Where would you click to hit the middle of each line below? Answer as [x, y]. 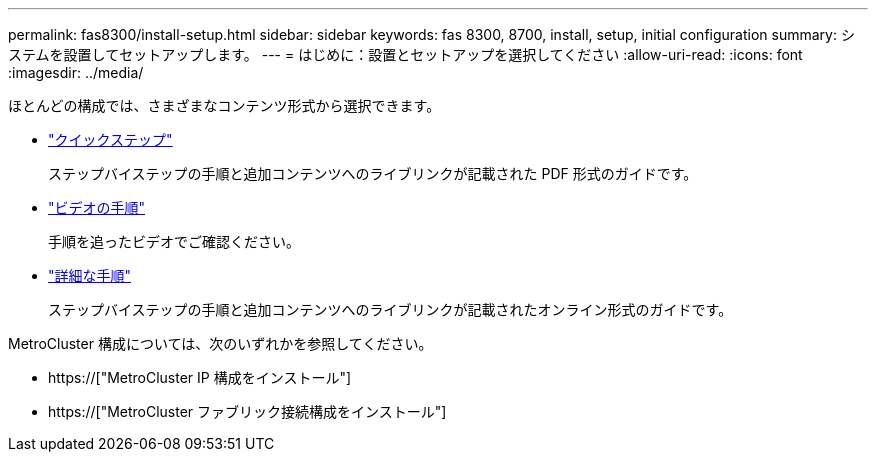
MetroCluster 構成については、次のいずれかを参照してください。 [220, 343]
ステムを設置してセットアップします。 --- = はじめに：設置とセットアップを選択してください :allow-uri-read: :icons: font [405, 54]
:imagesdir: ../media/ [76, 72]
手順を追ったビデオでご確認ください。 [174, 241]
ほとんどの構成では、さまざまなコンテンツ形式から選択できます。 [224, 105]
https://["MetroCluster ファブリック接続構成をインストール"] [247, 411]
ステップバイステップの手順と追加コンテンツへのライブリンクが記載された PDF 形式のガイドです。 [373, 173]
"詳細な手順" [90, 275]
